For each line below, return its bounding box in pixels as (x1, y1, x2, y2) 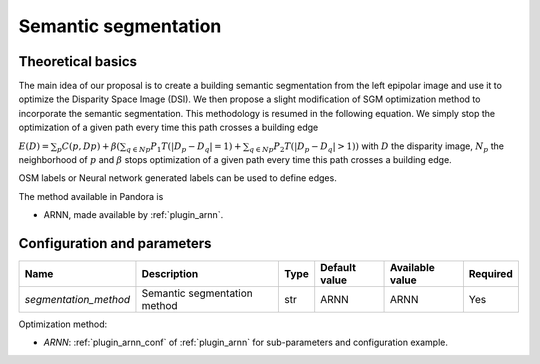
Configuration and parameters (18, 235, 212, 252)
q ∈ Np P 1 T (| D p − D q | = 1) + (126, 140, 242, 154)
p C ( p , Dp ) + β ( (56, 140, 121, 154)
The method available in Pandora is (18, 190, 164, 202)
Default (320, 261, 357, 275)
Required (468, 267, 514, 281)
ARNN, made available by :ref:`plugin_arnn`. (43, 209, 224, 221)
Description (141, 267, 199, 281)
